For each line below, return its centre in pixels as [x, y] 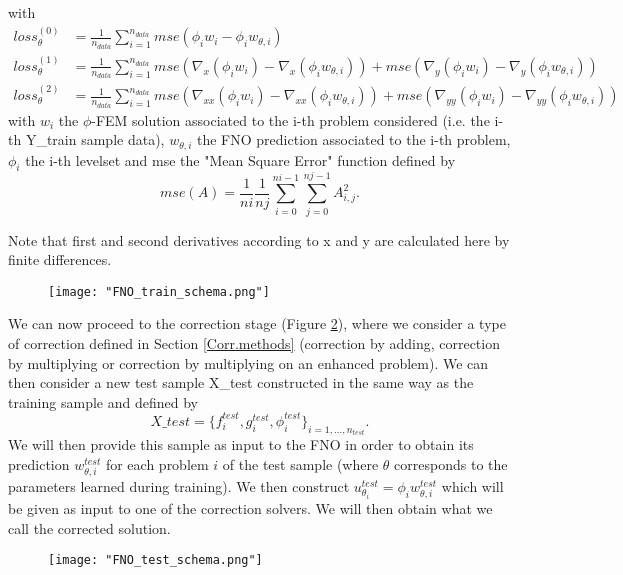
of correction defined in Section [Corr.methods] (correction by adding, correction [254, 342]
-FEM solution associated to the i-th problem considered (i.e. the [290, 119]
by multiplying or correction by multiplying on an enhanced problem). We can [248, 362]
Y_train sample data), [95, 139]
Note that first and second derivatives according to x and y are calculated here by [259, 239]
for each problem [157, 463]
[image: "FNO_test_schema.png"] [155, 560]
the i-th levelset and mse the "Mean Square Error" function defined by [240, 159]
